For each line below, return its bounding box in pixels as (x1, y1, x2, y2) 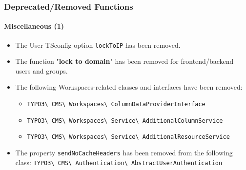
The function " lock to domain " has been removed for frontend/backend (15, 56, 234, 66)
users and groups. (15, 65, 68, 76)
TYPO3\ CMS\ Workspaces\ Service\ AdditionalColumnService (27, 117, 223, 124)
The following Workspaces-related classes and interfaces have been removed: (15, 82, 243, 92)
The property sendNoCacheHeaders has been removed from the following (15, 148, 233, 158)
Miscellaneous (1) (4, 21, 64, 31)
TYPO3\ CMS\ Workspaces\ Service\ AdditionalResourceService (27, 133, 230, 141)
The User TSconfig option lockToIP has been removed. (15, 39, 181, 50)
